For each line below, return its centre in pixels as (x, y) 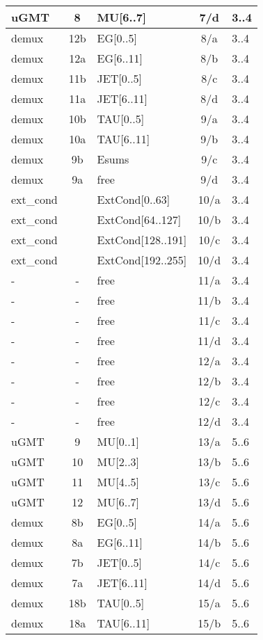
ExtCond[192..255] (142, 260)
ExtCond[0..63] (134, 199)
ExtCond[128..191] (142, 240)
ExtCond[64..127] (139, 219)
